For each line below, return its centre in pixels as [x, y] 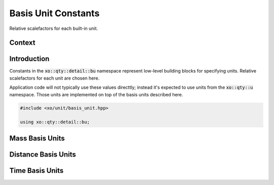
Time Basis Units [37, 171]
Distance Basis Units [43, 154]
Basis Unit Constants [55, 13]
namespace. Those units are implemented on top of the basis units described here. [96, 94]
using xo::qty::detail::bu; [55, 122]
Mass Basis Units [37, 138]
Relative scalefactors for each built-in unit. [54, 28]
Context [22, 43]
